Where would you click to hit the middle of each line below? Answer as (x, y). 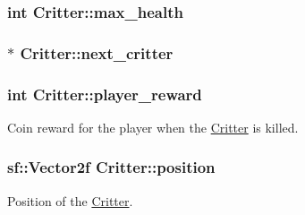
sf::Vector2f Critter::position (111, 167)
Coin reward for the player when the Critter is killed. (153, 127)
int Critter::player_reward (105, 94)
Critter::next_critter (97, 52)
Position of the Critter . (70, 200)
